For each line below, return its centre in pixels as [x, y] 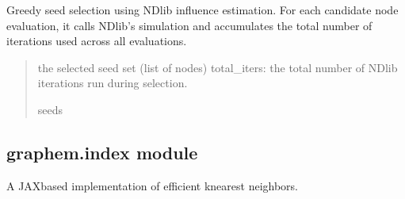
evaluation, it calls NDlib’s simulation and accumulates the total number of [189, 25]
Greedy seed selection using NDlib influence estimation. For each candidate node [202, 10]
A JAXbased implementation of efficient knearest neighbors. [152, 185]
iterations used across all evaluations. [97, 41]
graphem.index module [102, 152]
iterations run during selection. [113, 83]
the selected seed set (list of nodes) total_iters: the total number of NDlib [218, 67]
